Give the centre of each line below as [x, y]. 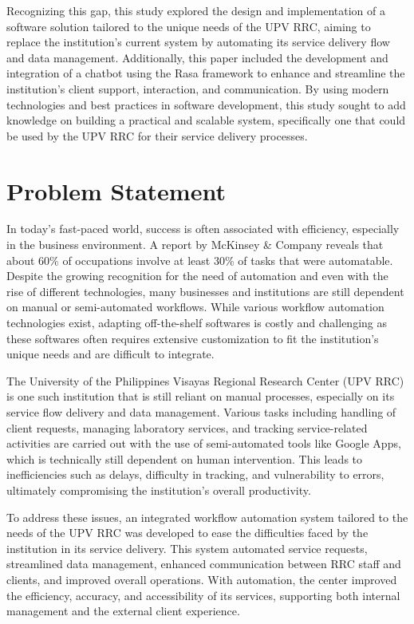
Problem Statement [116, 190]
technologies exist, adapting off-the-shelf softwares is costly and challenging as [197, 323]
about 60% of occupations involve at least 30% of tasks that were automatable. [200, 260]
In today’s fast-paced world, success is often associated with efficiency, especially [203, 229]
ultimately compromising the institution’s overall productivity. [159, 490]
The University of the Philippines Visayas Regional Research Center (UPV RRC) [205, 380]
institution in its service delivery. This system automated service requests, [187, 548]
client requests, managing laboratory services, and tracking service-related [187, 427]
